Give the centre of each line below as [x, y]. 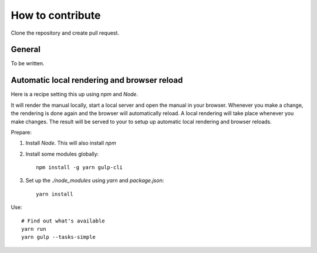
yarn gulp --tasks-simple [59, 237]
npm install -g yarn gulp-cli [80, 168]
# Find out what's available [63, 221]
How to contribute [56, 15]
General [26, 50]
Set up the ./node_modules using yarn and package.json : [95, 181]
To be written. [28, 63]
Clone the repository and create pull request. [65, 33]
